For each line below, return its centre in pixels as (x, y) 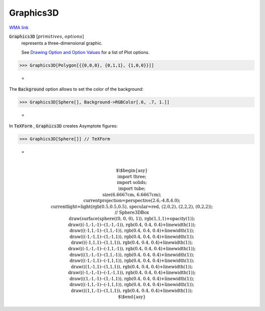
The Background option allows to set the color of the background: (76, 89)
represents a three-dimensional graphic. (62, 43)
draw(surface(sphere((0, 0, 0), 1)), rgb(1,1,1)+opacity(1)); (132, 219)
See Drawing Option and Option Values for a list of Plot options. (85, 52)
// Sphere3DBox (132, 213)
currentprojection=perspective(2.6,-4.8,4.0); (132, 201)
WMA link (19, 27)
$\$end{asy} (132, 297)
